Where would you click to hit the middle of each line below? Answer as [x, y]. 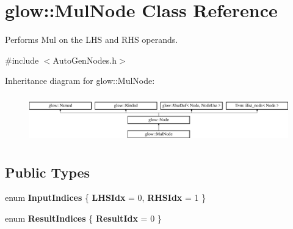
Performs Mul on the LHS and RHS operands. [92, 39]
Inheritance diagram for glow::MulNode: [80, 81]
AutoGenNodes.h [85, 60]
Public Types [48, 172]
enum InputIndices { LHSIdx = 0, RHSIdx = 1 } [106, 197]
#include [22, 60]
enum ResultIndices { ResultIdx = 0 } [83, 218]
